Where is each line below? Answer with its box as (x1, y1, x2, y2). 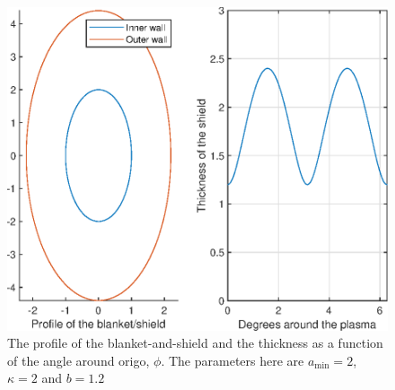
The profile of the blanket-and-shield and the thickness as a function (7, 333, 383, 352)
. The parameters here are (161, 350, 304, 369)
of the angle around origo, (7, 350, 150, 369)
